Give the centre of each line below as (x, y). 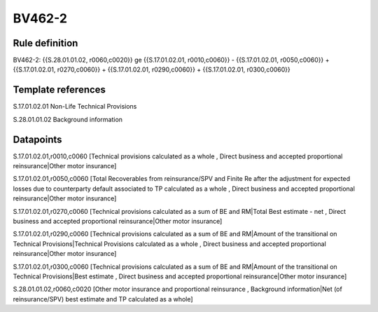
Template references (59, 90)
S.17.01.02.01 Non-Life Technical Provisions (75, 107)
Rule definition (45, 43)
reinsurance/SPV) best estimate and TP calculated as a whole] (103, 299)
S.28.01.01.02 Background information (68, 119)
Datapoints (37, 139)
